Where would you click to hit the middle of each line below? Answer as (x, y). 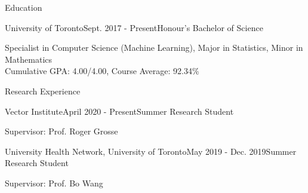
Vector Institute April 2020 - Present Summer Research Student (119, 111)
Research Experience (43, 91)
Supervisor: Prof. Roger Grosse (61, 131)
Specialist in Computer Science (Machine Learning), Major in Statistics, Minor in (154, 48)
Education (24, 7)
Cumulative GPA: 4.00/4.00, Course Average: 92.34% (102, 71)
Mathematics (29, 59)
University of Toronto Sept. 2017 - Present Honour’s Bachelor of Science (134, 27)
